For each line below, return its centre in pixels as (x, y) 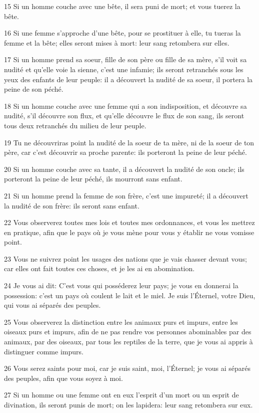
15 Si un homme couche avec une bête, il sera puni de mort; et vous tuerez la (122, 6)
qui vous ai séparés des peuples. (52, 305)
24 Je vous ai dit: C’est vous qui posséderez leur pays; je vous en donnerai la (121, 285)
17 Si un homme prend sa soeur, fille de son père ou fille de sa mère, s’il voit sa (125, 59)
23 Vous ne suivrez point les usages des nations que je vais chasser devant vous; (125, 258)
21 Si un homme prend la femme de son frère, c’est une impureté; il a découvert (126, 195)
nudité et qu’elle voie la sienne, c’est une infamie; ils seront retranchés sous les (124, 69)
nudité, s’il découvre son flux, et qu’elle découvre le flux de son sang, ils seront (124, 116)
